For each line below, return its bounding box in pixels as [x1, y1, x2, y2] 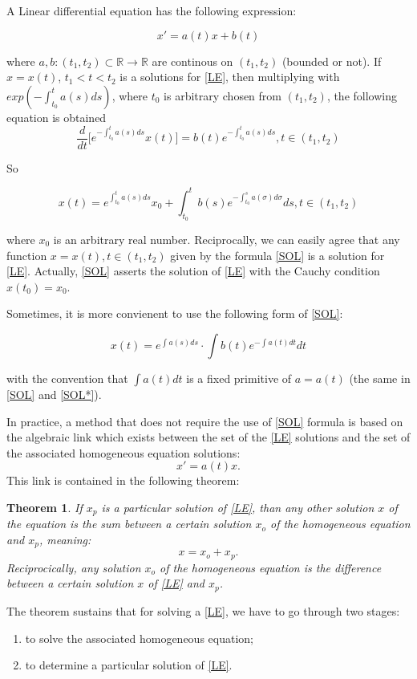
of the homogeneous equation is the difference [160, 559, 382, 575]
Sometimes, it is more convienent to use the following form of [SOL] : [6, 305, 343, 322]
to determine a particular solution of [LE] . [25, 657, 233, 673]
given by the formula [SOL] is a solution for [170, 246, 385, 263]
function [6, 246, 47, 263]
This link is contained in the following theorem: [6, 472, 240, 489]
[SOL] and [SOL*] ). [6, 385, 102, 402]
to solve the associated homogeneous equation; [25, 629, 253, 646]
